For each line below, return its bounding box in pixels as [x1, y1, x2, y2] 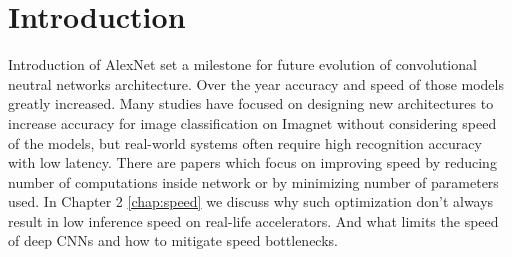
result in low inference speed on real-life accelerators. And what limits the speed [8, 210, 499, 231]
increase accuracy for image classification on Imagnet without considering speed [8, 112, 497, 133]
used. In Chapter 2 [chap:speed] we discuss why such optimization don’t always [8, 191, 494, 212]
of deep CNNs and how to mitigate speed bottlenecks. [8, 230, 338, 251]
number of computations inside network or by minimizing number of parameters [8, 171, 499, 192]
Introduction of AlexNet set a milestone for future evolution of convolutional [8, 54, 477, 75]
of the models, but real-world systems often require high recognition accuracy [8, 132, 482, 153]
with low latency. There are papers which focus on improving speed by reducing [8, 152, 497, 173]
